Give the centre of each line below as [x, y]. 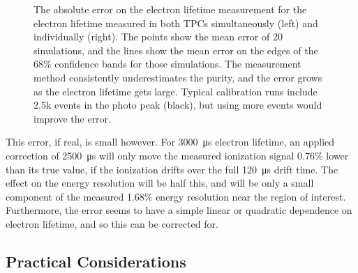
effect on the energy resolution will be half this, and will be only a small [160, 183]
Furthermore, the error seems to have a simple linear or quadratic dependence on [179, 210]
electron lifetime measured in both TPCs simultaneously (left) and [176, 23]
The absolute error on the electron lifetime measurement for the [170, 9]
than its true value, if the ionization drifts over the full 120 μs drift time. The [172, 169]
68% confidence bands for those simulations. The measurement [167, 64]
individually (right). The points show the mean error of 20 [158, 37]
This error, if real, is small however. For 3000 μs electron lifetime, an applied [170, 142]
